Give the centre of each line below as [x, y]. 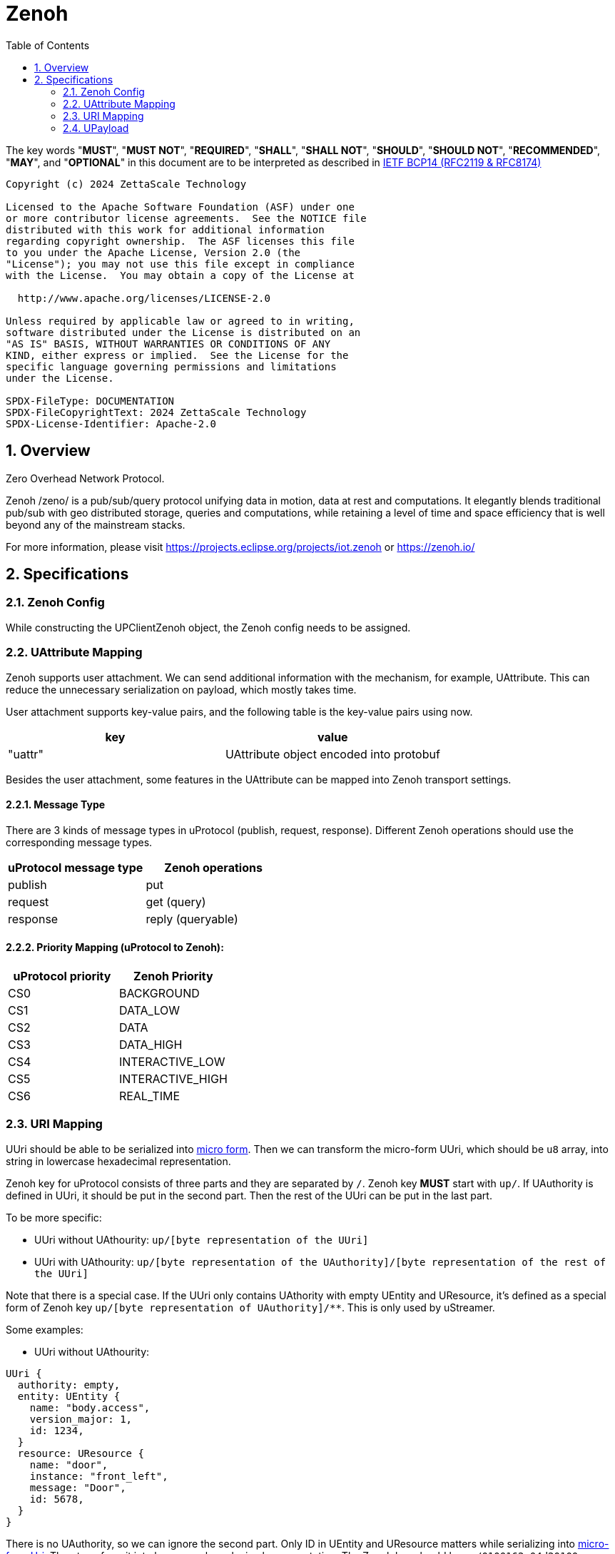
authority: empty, [69, 1385]
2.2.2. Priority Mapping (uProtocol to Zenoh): [115, 948]
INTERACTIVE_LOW [172, 1062]
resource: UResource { [81, 1453]
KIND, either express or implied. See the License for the [177, 355]
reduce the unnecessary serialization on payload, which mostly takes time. [181, 689]
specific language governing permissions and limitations [171, 366]
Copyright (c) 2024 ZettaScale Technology [126, 184]
